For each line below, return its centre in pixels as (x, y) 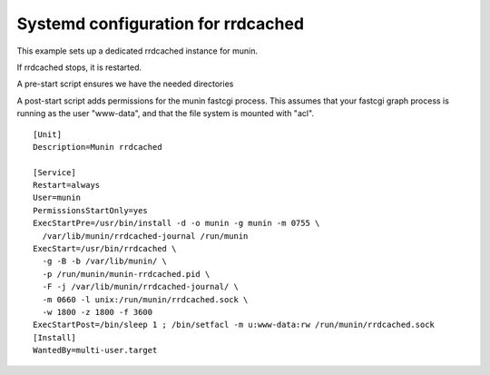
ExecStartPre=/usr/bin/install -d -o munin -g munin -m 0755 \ (176, 223)
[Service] (54, 172)
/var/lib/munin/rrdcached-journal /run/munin (145, 236)
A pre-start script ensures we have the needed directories (125, 84)
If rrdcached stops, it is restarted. (79, 67)
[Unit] (48, 134)
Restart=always (67, 185)
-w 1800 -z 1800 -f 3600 (98, 312)
